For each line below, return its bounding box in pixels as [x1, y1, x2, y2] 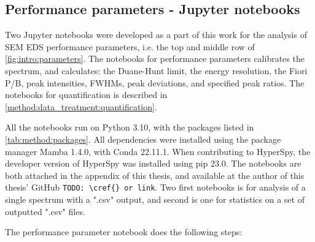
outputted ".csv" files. [5, 205, 85, 217]
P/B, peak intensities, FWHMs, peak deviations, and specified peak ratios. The [5, 76, 305, 89]
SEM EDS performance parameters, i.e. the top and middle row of [5, 40, 255, 53]
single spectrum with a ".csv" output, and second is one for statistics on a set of [5, 192, 305, 205]
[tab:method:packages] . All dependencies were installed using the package [5, 132, 281, 145]
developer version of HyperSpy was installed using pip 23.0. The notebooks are [5, 157, 301, 170]
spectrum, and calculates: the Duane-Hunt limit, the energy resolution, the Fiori [5, 64, 308, 77]
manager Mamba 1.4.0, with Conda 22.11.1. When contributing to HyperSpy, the [5, 145, 311, 157]
